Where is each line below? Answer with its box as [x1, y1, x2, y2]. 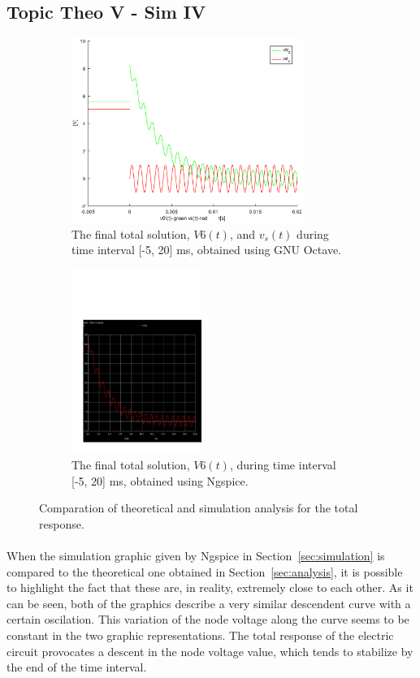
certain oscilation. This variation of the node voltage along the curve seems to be [6, 611, 409, 628]
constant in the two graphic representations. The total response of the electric [6, 627, 394, 644]
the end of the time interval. [6, 659, 147, 676]
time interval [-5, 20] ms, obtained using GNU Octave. [71, 241, 341, 258]
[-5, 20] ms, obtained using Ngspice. [71, 472, 249, 489]
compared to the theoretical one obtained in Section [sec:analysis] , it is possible [6, 563, 403, 580]
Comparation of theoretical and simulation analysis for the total [39, 499, 358, 516]
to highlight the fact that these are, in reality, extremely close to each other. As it [6, 579, 414, 596]
